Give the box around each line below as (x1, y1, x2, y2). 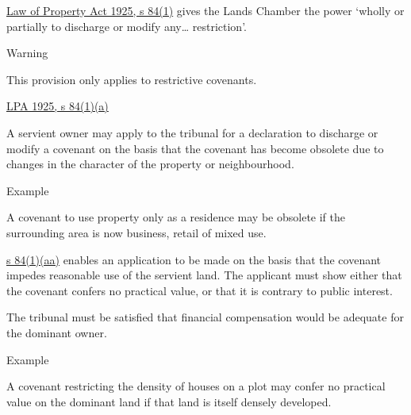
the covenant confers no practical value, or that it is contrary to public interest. (6, 282, 393, 298)
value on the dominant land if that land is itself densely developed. (6, 393, 332, 409)
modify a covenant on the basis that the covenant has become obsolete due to (6, 140, 384, 156)
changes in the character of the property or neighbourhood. (6, 156, 294, 172)
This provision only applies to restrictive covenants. (6, 71, 257, 87)
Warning (6, 44, 48, 61)
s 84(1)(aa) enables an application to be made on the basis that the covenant (6, 251, 382, 267)
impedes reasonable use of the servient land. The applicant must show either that (6, 267, 402, 283)
